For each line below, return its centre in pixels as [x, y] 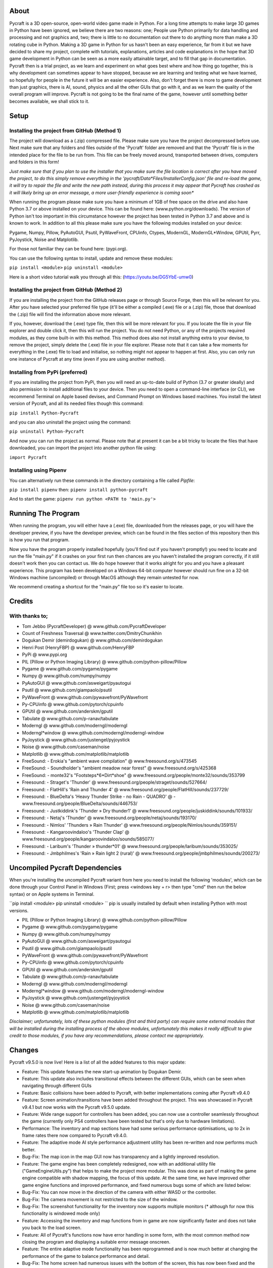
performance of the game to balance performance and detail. [86, 1256]
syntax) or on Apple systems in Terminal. [52, 894]
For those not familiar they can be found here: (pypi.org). [69, 249]
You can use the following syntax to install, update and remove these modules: [91, 258]
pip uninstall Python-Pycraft [47, 432]
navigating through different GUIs [57, 1086]
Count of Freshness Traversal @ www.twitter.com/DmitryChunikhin [92, 633]
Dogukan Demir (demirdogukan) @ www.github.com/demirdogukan [92, 640]
